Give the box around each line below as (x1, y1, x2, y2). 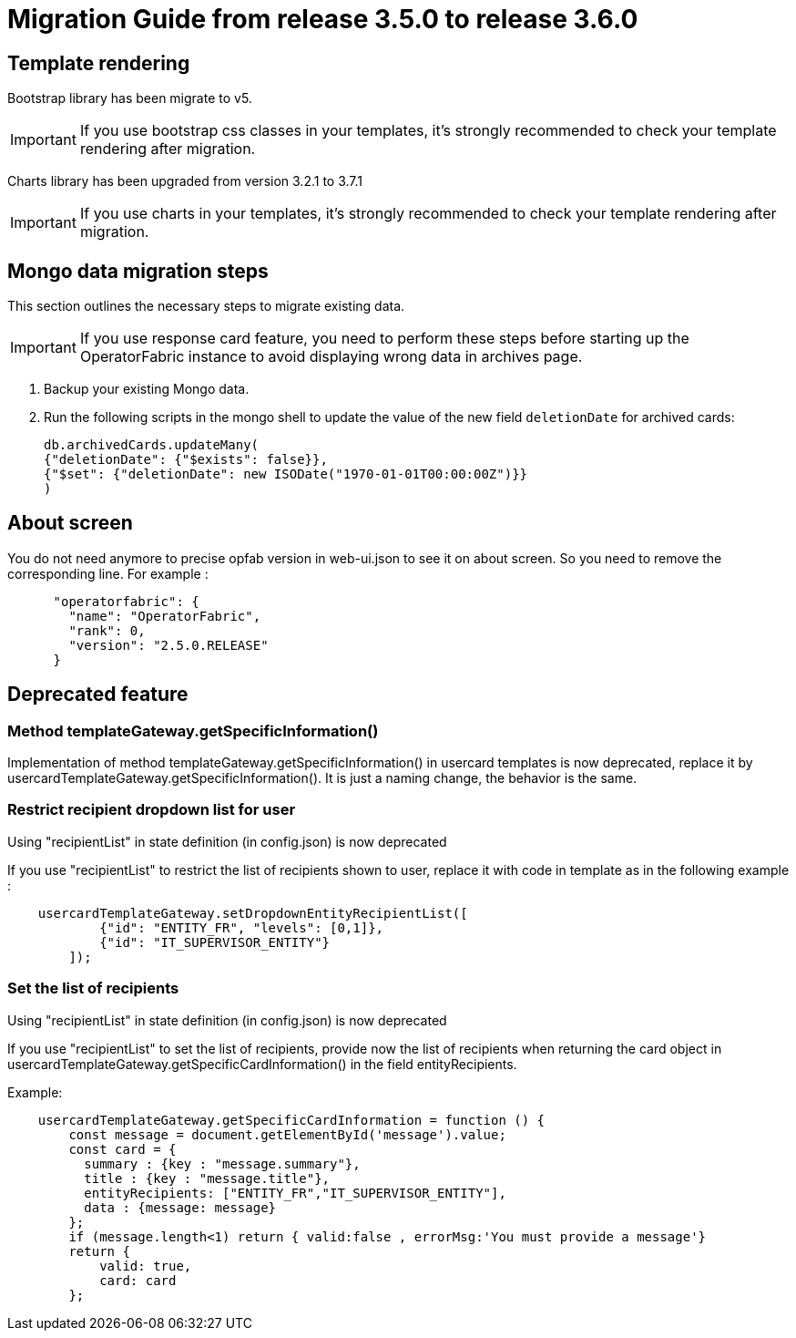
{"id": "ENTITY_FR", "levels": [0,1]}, (99, 920, 384, 935)
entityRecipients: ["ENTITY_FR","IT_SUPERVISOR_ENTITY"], (84, 1185, 506, 1200)
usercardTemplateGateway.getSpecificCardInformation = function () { (37, 1112, 546, 1127)
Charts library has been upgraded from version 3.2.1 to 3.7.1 (7, 173, 363, 190)
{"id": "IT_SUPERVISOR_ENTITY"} (99, 934, 331, 950)
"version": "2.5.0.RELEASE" (68, 637, 269, 653)
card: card (99, 1272, 177, 1288)
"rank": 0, (68, 623, 146, 638)
